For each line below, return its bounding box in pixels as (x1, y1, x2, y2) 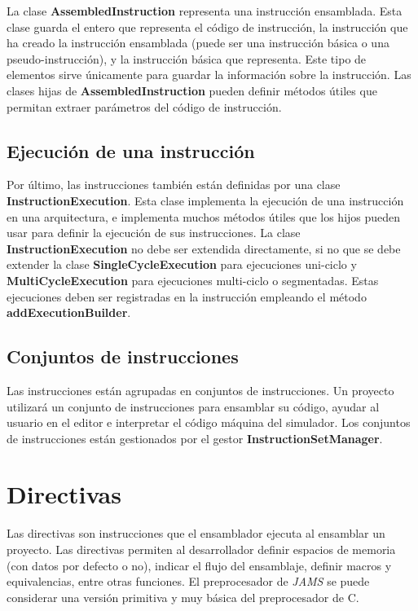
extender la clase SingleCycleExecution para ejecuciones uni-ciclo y (7, 256, 357, 273)
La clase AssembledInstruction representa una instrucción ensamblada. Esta (7, 2, 403, 19)
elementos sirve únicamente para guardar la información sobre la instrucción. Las (7, 66, 411, 83)
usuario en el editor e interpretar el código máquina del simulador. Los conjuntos (7, 414, 411, 431)
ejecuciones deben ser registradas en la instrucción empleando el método (7, 288, 367, 305)
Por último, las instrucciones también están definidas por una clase (7, 176, 341, 193)
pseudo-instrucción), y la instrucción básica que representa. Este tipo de (7, 50, 367, 67)
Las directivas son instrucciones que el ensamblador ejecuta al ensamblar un (7, 525, 385, 542)
